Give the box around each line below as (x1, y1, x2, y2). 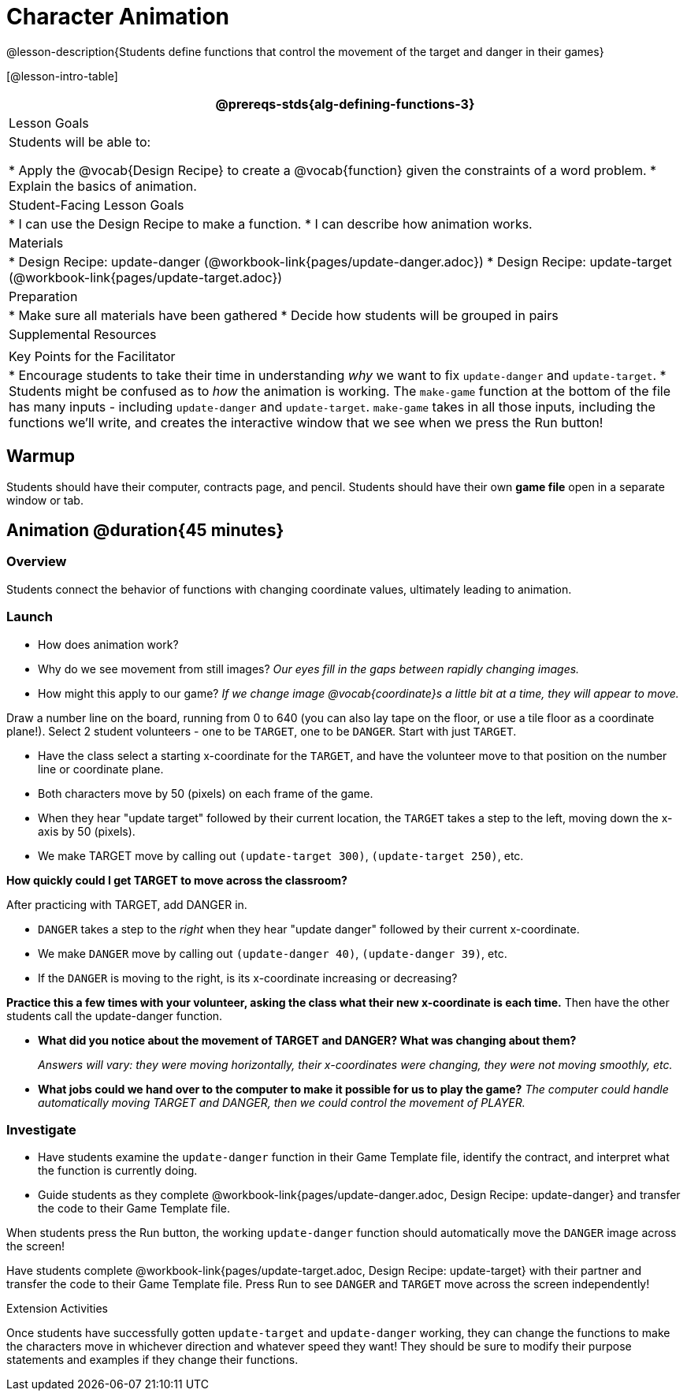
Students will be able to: (9, 133, 151, 150)
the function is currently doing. (38, 1164, 198, 1178)
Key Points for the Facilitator (9, 348, 176, 364)
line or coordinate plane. (38, 762, 164, 776)
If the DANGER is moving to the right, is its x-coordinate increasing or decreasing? (38, 970, 458, 985)
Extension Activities (6, 1302, 109, 1316)
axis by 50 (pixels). (38, 824, 136, 838)
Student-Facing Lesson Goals (9, 196, 184, 213)
